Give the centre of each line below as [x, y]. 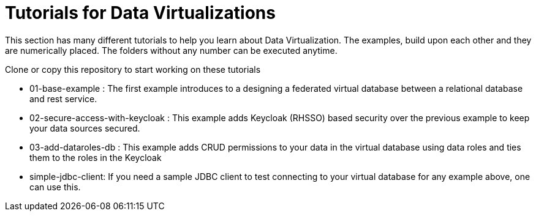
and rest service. [63, 99]
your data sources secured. [85, 128]
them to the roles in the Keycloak [96, 157]
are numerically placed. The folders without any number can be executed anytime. [171, 50]
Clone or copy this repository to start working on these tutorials [133, 69]
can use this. [55, 187]
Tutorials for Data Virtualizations [140, 13]
